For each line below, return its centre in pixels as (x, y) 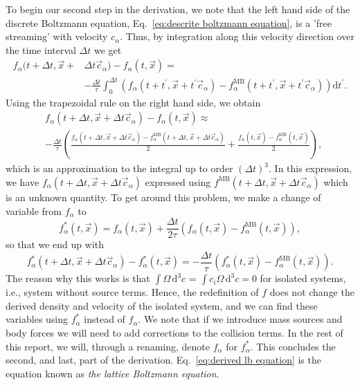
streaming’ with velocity (57, 36)
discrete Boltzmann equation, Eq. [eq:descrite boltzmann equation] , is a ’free (169, 22)
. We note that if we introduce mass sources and (240, 319)
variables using (37, 319)
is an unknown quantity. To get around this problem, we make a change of (163, 197)
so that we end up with (55, 244)
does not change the (312, 292)
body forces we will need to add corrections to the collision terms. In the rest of (174, 333)
